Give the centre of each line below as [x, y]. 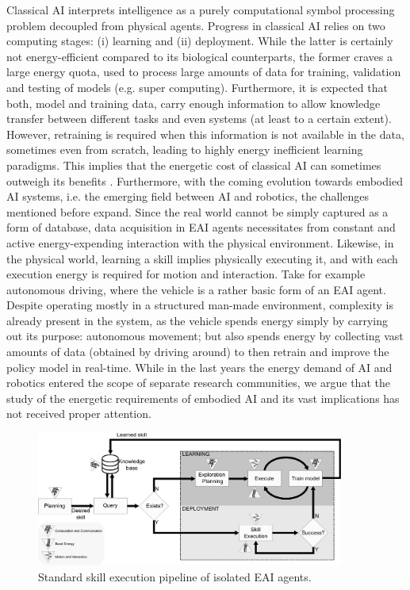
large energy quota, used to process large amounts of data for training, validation [204, 72]
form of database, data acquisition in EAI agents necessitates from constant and [201, 227]
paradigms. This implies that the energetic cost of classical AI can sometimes [194, 165]
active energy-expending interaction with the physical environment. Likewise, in [200, 242]
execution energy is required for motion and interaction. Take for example [186, 274]
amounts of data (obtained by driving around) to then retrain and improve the [198, 352]
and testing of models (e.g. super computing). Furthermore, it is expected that [197, 87]
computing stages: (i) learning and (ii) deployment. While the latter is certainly [200, 41]
